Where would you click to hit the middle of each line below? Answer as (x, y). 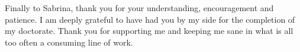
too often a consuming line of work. (69, 42)
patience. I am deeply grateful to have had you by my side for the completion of (150, 19)
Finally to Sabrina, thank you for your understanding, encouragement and (139, 8)
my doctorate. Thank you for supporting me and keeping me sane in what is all (149, 31)
